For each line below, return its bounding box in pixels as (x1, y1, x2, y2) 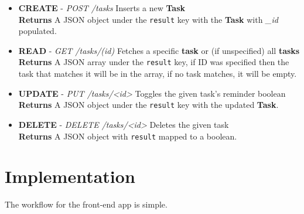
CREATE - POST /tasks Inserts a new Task (18, 2, 186, 13)
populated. (18, 25, 57, 37)
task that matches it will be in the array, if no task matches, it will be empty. (18, 67, 297, 80)
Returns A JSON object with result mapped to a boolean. (18, 130, 237, 142)
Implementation (5, 164, 135, 188)
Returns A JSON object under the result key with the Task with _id (18, 13, 278, 25)
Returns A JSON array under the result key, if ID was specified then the (18, 56, 289, 68)
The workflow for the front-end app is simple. (5, 198, 168, 210)
